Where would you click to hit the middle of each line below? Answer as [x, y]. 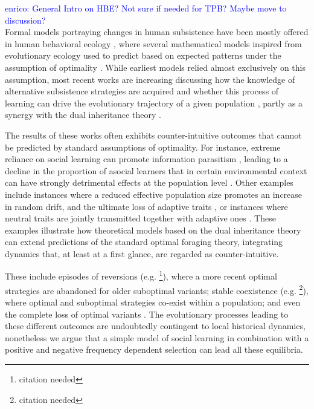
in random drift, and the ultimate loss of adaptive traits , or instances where [146, 206]
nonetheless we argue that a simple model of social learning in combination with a [157, 337]
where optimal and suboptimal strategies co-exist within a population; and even [153, 302]
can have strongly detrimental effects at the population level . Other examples [149, 182]
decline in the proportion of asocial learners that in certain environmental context [156, 170]
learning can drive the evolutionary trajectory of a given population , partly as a [154, 103]
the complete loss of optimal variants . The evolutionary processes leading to [147, 314]
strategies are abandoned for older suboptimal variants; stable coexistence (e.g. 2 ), [157, 289]
